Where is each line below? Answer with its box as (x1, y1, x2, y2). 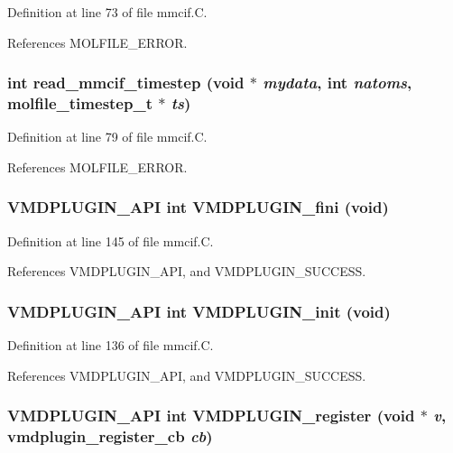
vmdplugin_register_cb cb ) (7, 425, 213, 448)
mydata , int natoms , (263, 71, 412, 94)
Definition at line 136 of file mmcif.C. (7, 336, 214, 355)
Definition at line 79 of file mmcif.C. (7, 127, 208, 146)
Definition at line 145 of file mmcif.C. (7, 231, 214, 250)
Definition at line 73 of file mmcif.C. (7, 3, 208, 21)
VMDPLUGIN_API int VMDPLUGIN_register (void (7, 404, 415, 427)
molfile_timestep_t (7, 92, 153, 115)
